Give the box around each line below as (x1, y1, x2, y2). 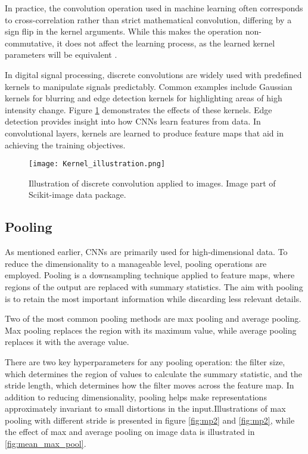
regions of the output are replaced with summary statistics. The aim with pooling (5, 280, 303, 293)
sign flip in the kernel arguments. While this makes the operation (5, 25, 243, 38)
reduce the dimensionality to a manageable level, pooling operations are (5, 257, 267, 269)
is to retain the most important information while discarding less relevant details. (5, 292, 302, 304)
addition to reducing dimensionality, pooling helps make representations (5, 390, 267, 403)
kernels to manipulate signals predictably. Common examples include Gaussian (5, 80, 293, 92)
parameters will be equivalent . (5, 48, 117, 61)
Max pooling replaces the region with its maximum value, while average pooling (5, 324, 297, 336)
